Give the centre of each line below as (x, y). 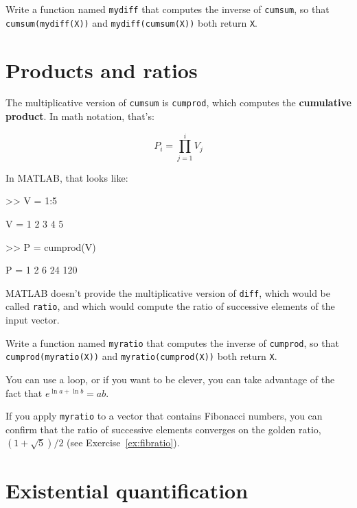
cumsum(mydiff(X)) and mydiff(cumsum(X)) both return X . (131, 22)
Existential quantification (127, 490)
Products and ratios (102, 70)
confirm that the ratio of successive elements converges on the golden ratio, (163, 429)
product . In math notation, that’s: (80, 116)
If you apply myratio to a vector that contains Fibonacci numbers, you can (164, 416)
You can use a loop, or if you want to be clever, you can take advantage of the (170, 379)
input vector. (33, 320)
